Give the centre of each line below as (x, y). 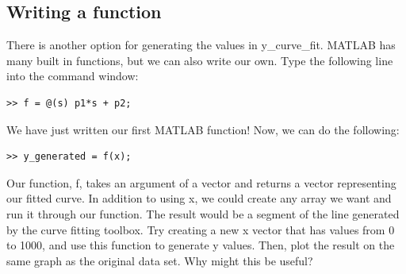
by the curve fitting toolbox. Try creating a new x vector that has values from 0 (201, 229)
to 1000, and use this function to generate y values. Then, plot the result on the (201, 245)
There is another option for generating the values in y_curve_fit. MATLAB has (201, 45)
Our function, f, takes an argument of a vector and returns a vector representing (201, 182)
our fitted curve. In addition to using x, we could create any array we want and (199, 198)
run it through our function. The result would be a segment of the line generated (203, 213)
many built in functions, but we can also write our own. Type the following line (200, 60)
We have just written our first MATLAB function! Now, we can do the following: (203, 129)
